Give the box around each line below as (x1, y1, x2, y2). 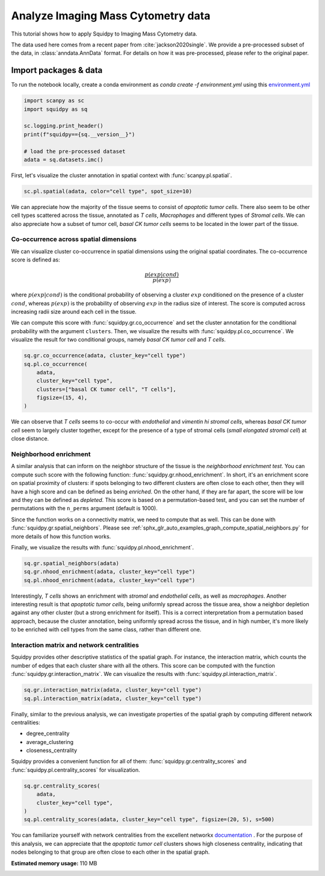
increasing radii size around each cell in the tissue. (11, 308, 137, 315)
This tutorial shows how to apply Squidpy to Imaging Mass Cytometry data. (11, 30, 198, 37)
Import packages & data (11, 65, 103, 75)
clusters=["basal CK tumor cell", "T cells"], (36, 386, 177, 393)
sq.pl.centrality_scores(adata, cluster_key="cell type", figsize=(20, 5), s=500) (23, 816, 275, 823)
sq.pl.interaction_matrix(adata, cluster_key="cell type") (23, 695, 202, 702)
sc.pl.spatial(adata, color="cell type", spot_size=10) (23, 187, 193, 195)
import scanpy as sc (23, 97, 84, 104)
